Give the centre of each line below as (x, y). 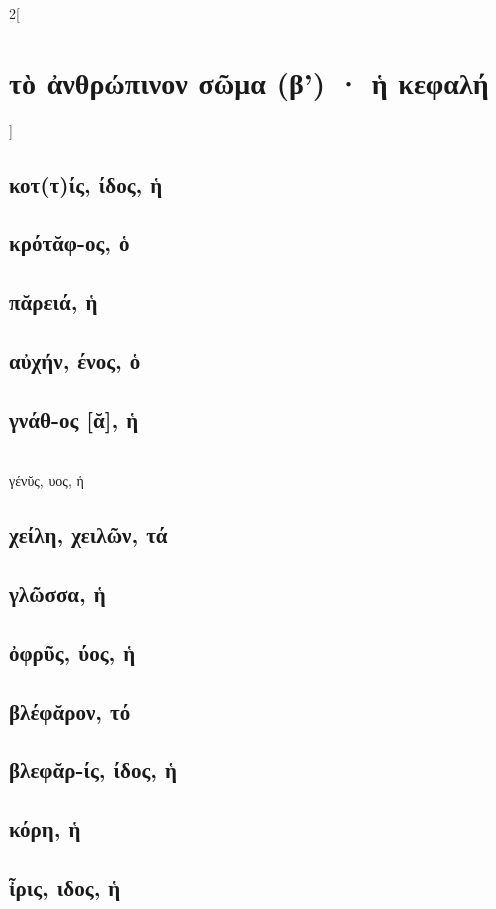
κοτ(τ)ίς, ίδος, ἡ (86, 183)
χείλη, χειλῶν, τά (88, 534)
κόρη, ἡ (45, 828)
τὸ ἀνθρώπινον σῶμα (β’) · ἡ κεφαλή (249, 81)
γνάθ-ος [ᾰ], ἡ (74, 418)
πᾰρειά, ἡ (53, 301)
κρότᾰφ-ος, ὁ (69, 242)
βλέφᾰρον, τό (70, 710)
